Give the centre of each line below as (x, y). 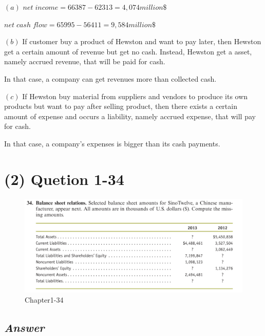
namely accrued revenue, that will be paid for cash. (85, 61)
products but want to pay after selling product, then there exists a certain (121, 106)
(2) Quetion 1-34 (64, 179)
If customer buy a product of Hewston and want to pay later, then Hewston (142, 41)
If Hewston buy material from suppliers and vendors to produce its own (135, 96)
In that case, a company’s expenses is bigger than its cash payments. (112, 143)
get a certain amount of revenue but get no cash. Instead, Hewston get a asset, (128, 51)
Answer (24, 327)
